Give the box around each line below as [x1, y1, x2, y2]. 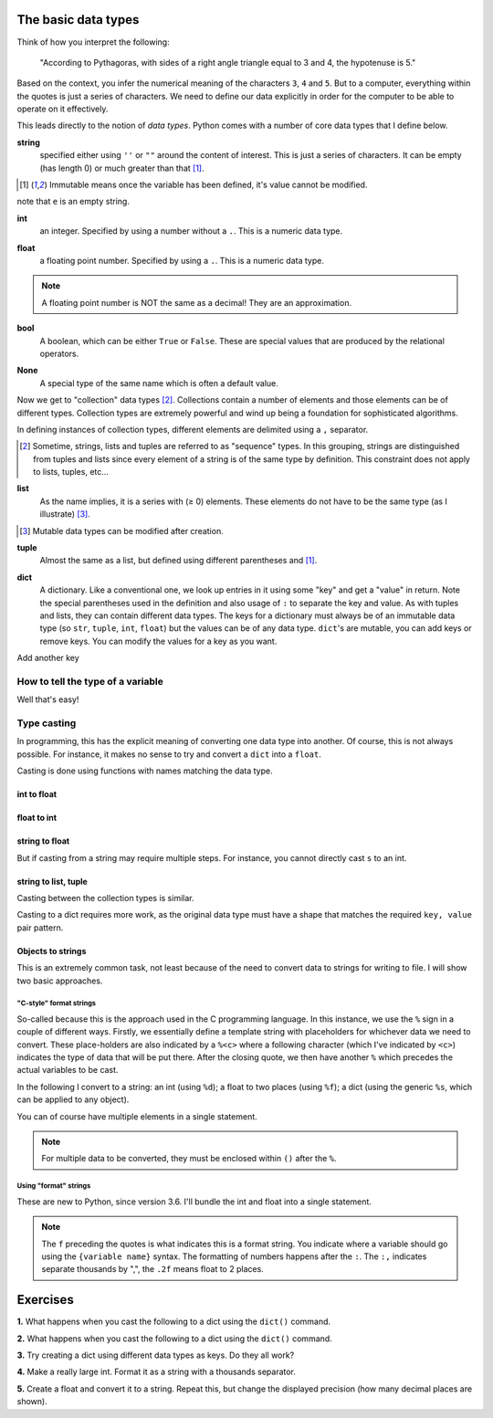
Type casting [16, 717, 77, 730]
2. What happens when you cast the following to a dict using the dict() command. [16, 1333, 332, 1344]
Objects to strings [16, 945, 87, 956]
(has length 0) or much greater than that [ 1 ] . [39, 163, 205, 173]
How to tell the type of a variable [16, 675, 163, 688]
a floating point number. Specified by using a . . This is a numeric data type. [39, 255, 324, 266]
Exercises [16, 1292, 75, 1308]
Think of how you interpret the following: [16, 37, 170, 47]
